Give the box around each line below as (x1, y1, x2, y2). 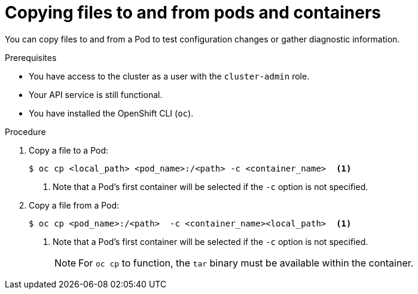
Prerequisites (5, 52, 57, 63)
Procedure (5, 126, 46, 137)
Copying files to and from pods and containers (5, 2, 382, 23)
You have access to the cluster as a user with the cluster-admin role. (29, 71, 310, 81)
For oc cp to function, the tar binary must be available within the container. (78, 256, 414, 269)
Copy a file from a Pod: (29, 200, 120, 210)
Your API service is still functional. (29, 89, 163, 100)
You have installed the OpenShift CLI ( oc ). (29, 108, 194, 118)
